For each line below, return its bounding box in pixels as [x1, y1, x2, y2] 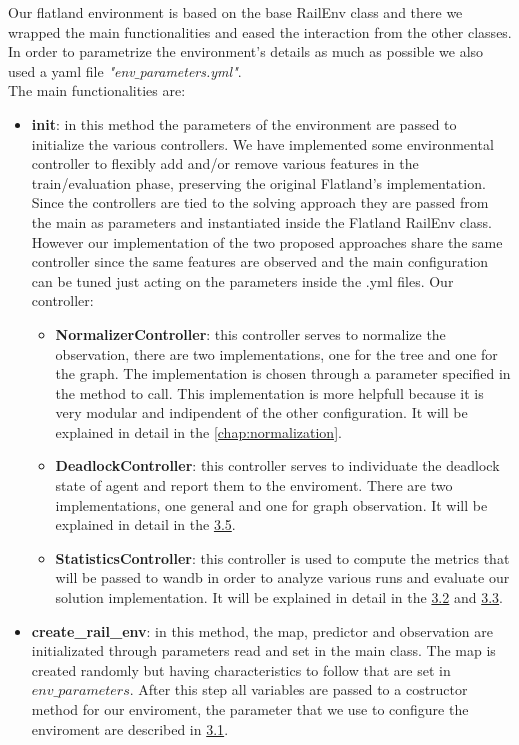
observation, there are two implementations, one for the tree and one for [55, 343, 498, 364]
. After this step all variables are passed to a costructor [129, 679, 468, 700]
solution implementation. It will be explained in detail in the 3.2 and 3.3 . [55, 587, 503, 608]
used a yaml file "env [8, 60, 135, 81]
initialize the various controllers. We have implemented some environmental [31, 133, 494, 154]
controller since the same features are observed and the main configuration [31, 251, 489, 272]
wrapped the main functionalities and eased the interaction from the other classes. [8, 21, 512, 42]
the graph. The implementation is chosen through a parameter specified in [55, 363, 511, 384]
